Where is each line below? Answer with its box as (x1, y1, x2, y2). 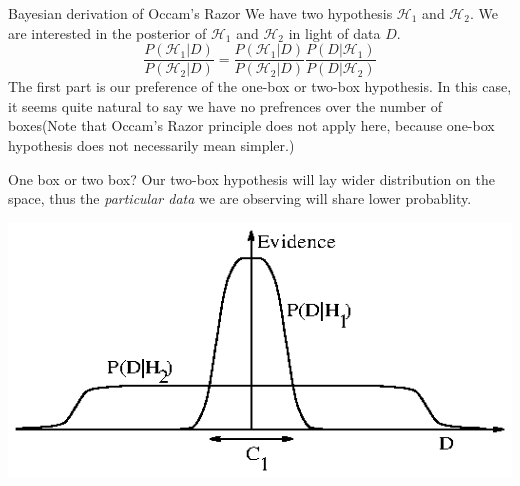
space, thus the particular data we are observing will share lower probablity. (8, 188, 472, 209)
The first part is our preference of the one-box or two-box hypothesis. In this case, (8, 76, 512, 97)
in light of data (288, 22, 381, 43)
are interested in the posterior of (8, 22, 207, 43)
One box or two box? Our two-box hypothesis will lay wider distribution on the (8, 168, 495, 189)
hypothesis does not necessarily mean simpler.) (8, 135, 295, 156)
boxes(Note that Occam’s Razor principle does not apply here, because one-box (8, 115, 495, 136)
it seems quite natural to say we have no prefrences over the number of (8, 95, 443, 116)
